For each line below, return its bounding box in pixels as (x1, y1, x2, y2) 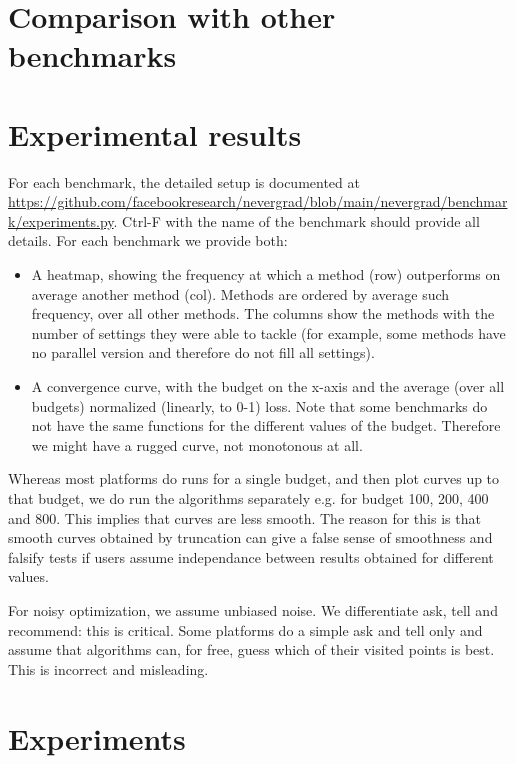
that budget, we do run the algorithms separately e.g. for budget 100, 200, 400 (8, 488, 489, 508)
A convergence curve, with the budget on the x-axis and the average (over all (31, 376, 505, 397)
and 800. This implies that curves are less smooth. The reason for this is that (8, 507, 481, 528)
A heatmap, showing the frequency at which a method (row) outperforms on (31, 264, 501, 285)
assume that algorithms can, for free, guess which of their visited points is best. (8, 639, 495, 660)
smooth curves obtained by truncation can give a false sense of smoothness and (8, 527, 493, 548)
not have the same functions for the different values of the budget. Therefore (31, 415, 501, 436)
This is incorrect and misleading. (8, 658, 209, 679)
